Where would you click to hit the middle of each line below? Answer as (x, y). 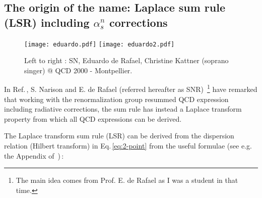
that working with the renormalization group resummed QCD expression (116, 99)
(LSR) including (47, 22)
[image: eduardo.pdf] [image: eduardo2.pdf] (100, 44)
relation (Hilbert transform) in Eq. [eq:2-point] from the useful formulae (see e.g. (128, 146)
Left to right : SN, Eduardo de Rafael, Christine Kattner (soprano (126, 60)
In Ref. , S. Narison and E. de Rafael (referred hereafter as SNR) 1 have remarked (131, 88)
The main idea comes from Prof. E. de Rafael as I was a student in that (127, 180)
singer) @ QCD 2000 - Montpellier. (78, 70)
